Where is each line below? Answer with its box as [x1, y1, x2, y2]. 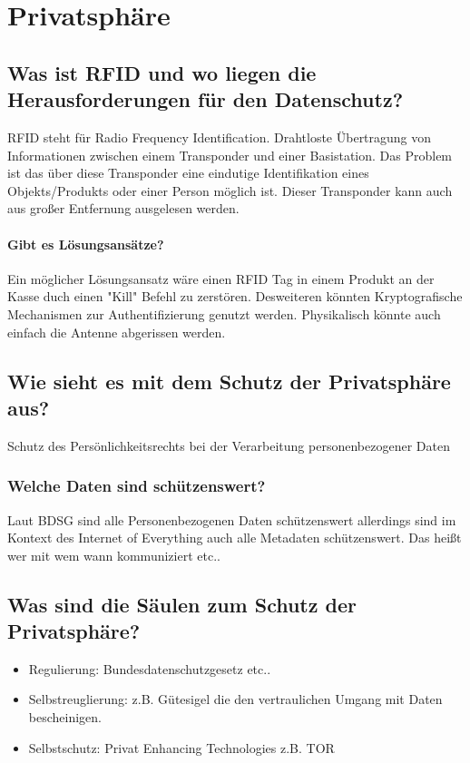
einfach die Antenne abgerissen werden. [7, 322, 226, 341]
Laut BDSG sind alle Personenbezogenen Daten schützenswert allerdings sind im [7, 510, 456, 529]
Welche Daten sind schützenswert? [7, 474, 266, 497]
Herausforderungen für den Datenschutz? [7, 85, 404, 113]
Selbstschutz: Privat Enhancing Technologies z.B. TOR [28, 738, 335, 757]
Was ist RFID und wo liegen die [7, 58, 317, 86]
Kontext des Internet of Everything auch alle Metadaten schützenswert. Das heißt [7, 528, 462, 547]
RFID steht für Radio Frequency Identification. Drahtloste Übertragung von [7, 127, 432, 146]
